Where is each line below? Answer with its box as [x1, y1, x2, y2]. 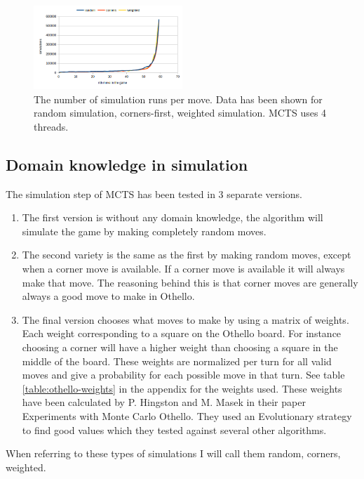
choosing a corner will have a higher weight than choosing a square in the [22, 340, 338, 355]
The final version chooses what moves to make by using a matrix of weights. [22, 312, 349, 327]
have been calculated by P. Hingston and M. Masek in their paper [22, 395, 306, 409]
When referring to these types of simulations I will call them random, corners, [6, 446, 341, 461]
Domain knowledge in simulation [6, 153, 248, 175]
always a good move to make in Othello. [22, 289, 195, 303]
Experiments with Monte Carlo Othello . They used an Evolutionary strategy [22, 409, 352, 424]
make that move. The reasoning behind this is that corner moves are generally [22, 275, 358, 289]
